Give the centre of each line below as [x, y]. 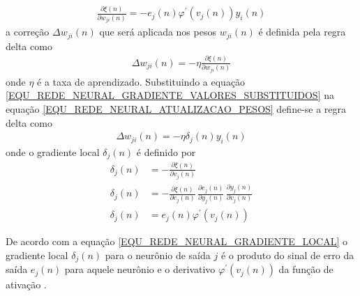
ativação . [26, 285]
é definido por [166, 151]
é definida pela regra [302, 32]
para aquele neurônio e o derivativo [140, 269]
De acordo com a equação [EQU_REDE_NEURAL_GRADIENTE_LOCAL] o [177, 241]
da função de [306, 269]
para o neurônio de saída [158, 255]
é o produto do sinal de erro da [287, 255]
